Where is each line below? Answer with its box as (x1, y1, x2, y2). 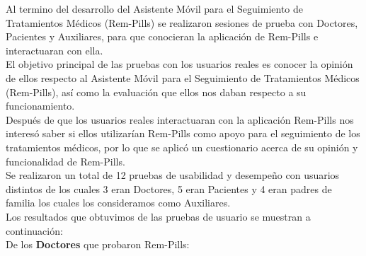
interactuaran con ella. (6, 42, 103, 57)
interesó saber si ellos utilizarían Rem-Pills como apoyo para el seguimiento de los (6, 126, 360, 141)
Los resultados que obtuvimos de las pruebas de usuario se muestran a (6, 209, 311, 223)
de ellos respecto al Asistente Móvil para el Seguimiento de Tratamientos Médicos (6, 70, 360, 85)
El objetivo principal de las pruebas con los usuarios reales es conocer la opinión (6, 57, 353, 71)
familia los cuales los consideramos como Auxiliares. (6, 195, 231, 210)
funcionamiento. (6, 98, 75, 113)
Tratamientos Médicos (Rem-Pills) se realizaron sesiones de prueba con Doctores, (6, 15, 358, 30)
